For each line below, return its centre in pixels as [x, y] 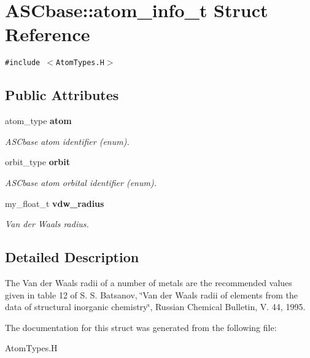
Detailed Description [72, 257]
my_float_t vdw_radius [55, 203]
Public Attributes [62, 95]
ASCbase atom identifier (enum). [67, 141]
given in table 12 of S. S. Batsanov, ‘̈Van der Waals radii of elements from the [151, 294]
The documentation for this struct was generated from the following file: [141, 327]
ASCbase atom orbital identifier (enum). [81, 182]
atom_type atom [38, 121]
